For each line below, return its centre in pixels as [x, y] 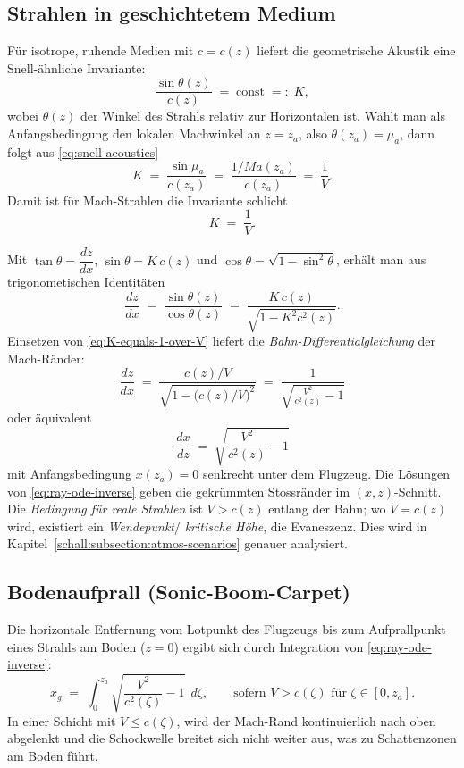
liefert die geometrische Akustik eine [356, 50]
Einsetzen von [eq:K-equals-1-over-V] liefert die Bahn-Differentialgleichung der [221, 341]
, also [312, 134]
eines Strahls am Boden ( [76, 646]
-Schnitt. [418, 491]
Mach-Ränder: [46, 358]
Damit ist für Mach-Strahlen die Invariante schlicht [148, 200]
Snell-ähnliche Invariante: [76, 67]
